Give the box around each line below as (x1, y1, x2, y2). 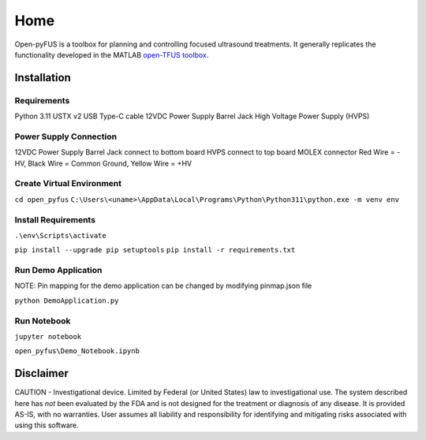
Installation (14, 71, 71, 84)
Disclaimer (14, 367, 69, 380)
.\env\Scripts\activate (14, 231, 106, 240)
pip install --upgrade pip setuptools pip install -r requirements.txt (14, 245, 296, 255)
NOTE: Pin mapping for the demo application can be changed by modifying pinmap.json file (14, 281, 312, 291)
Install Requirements (14, 214, 96, 225)
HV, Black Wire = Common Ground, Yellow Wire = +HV (14, 158, 192, 168)
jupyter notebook (14, 332, 82, 341)
